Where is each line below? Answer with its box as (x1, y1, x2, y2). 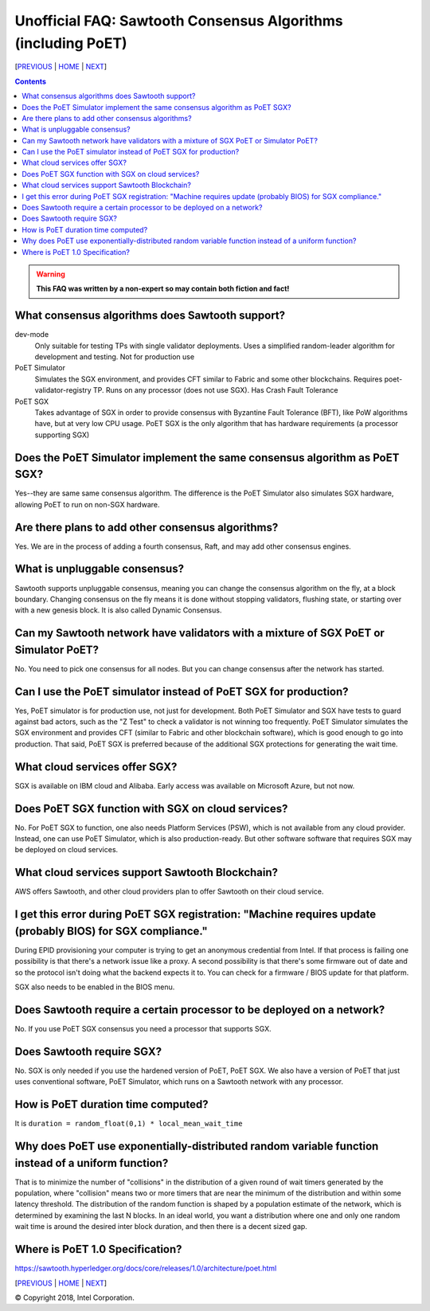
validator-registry (34, 385, 92, 395)
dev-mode (14, 330, 49, 339)
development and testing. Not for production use (34, 352, 195, 362)
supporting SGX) (34, 430, 90, 440)
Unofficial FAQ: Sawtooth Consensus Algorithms (14, 12, 344, 29)
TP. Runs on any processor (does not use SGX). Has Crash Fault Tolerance (92, 385, 338, 395)
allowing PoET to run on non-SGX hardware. (14, 499, 160, 509)
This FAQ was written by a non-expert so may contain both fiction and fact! (36, 284, 290, 294)
